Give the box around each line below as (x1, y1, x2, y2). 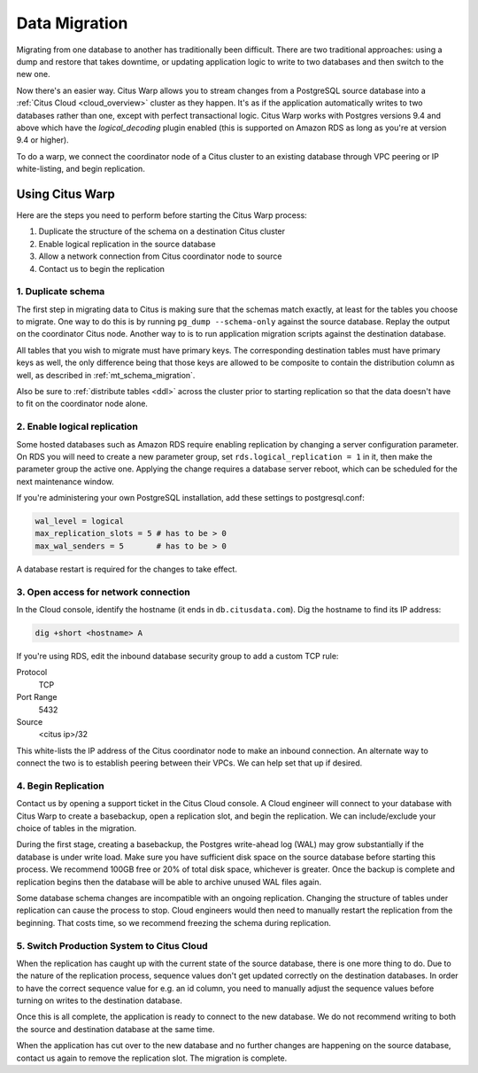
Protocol (16, 667, 48, 678)
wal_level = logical (35, 517, 124, 526)
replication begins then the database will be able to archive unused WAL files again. (16, 876, 322, 887)
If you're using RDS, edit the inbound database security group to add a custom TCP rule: (16, 650, 339, 661)
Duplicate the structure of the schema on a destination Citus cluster (38, 226, 286, 237)
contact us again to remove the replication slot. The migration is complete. (16, 1053, 288, 1063)
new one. (16, 69, 50, 80)
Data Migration (16, 13, 128, 33)
